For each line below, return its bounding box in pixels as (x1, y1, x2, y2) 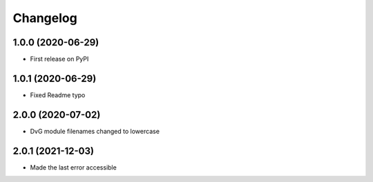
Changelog (12, 10, 77, 26)
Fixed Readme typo (30, 90, 86, 99)
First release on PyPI (30, 55, 89, 63)
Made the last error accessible (30, 163, 117, 172)
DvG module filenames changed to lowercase (30, 127, 160, 135)
